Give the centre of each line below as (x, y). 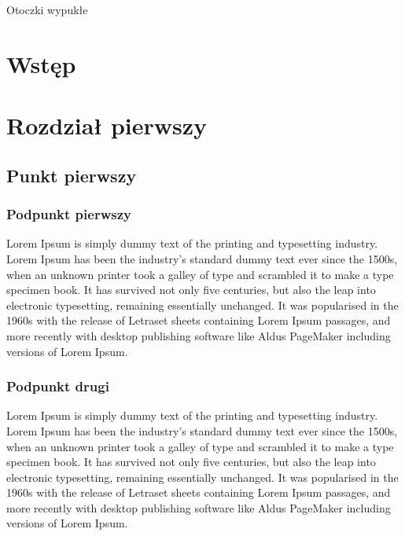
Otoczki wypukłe (47, 9)
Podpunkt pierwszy (69, 214)
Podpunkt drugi (58, 386)
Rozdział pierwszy (107, 125)
